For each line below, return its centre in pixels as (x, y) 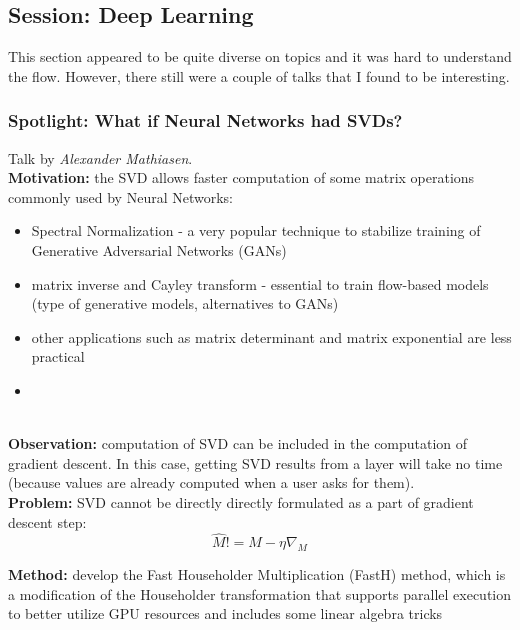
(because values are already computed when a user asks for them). (211, 482)
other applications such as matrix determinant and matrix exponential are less (271, 336)
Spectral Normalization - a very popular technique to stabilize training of (256, 230)
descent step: (47, 521)
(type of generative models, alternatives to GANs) (185, 303)
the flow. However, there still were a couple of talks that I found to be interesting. (259, 75)
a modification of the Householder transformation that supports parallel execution (260, 593)
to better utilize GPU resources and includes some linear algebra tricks (225, 613)
